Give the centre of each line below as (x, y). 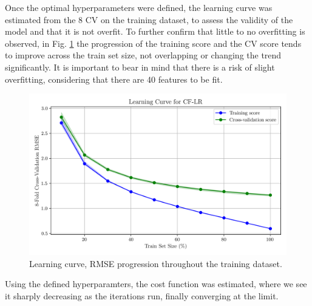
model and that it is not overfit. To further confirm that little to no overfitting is (155, 31)
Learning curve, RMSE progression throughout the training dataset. (156, 263)
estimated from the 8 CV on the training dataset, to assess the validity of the (149, 19)
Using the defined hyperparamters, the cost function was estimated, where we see (156, 284)
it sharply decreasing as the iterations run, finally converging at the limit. (142, 295)
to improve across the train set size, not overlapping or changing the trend (143, 55)
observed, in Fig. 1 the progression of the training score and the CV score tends (153, 43)
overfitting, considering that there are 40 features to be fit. (114, 79)
